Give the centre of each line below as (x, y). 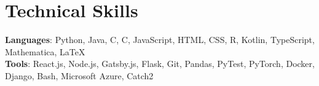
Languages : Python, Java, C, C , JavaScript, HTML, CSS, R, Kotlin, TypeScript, (160, 40)
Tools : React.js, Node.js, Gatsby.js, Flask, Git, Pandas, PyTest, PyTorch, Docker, (160, 64)
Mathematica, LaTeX (45, 51)
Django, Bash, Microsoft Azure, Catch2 (79, 75)
